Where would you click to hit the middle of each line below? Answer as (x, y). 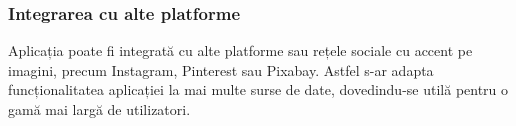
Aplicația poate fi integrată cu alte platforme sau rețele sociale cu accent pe (240, 50)
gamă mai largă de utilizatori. (99, 109)
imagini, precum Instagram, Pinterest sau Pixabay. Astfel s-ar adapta (221, 69)
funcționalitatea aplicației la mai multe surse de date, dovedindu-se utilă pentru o (258, 89)
